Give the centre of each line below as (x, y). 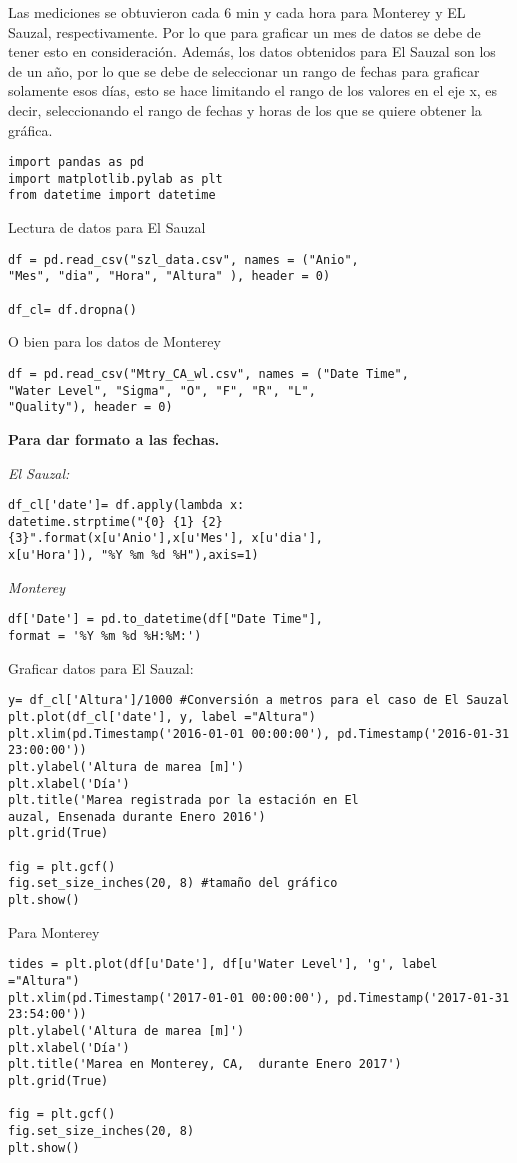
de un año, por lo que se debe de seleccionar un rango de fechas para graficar (244, 70)
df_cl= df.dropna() (72, 309)
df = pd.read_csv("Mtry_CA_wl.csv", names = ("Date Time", (208, 373)
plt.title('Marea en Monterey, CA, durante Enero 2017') (205, 1064)
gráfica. (30, 129)
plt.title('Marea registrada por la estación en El (183, 800)
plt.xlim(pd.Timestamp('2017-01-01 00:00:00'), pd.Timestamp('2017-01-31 (259, 997)
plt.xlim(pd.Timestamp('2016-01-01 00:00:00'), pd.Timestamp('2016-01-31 (259, 733)
